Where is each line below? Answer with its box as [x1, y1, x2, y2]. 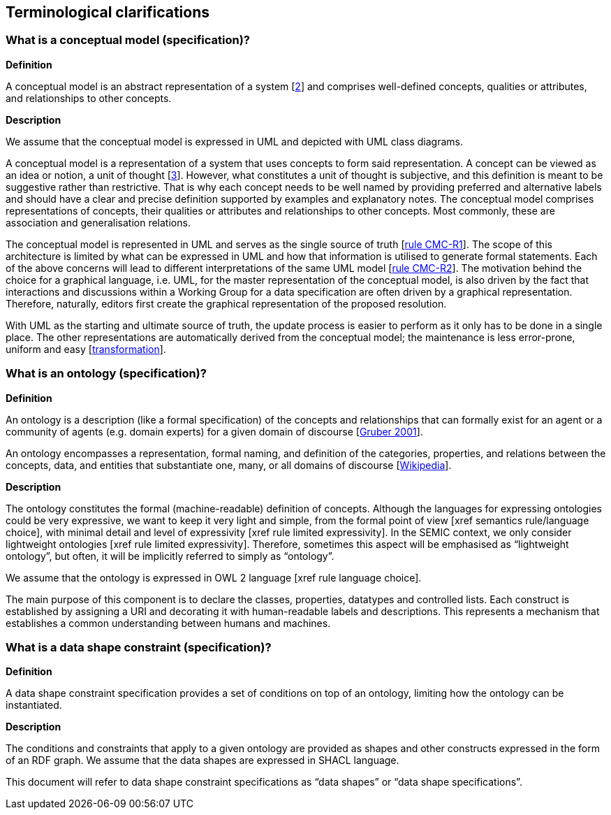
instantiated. [6, 699, 62, 712]
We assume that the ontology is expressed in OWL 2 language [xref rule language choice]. [6, 571, 422, 584]
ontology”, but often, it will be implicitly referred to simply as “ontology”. [6, 549, 334, 562]
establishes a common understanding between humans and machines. [6, 616, 331, 629]
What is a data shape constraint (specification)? [6, 640, 272, 654]
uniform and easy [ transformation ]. [6, 342, 166, 355]
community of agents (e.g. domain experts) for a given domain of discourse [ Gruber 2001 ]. [6, 425, 423, 438]
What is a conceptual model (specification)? [6, 33, 250, 48]
